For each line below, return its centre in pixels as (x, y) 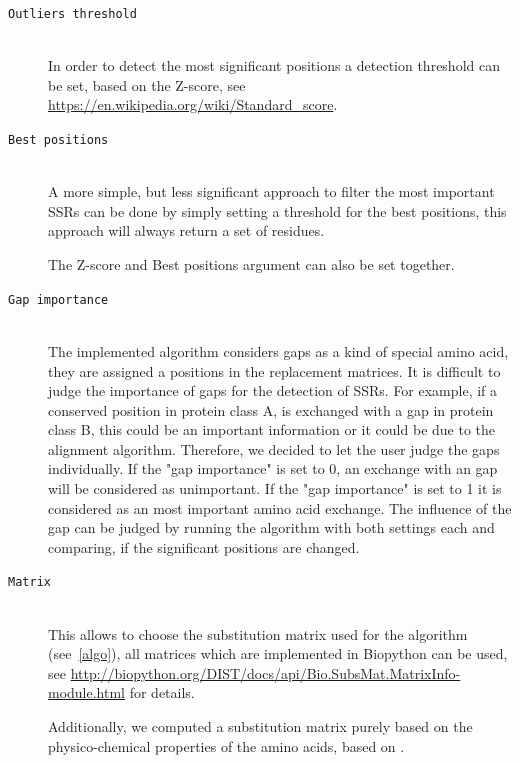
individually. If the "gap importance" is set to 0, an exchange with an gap (273, 468)
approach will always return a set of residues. (186, 230)
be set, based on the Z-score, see (147, 84)
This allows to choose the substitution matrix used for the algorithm (258, 633)
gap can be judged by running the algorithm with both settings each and (271, 527)
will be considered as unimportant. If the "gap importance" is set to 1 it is (275, 488)
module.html (87, 692)
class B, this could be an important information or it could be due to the (272, 429)
